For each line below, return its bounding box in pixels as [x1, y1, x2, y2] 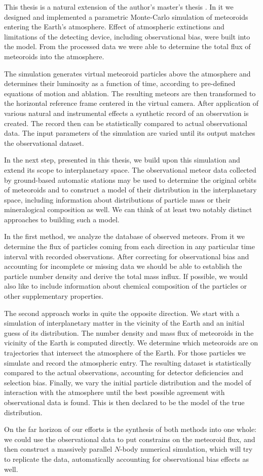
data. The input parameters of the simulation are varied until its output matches [4, 128, 255, 138]
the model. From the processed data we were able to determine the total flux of [4, 41, 251, 52]
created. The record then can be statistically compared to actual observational [4, 117, 247, 128]
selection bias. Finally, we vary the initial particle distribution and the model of [4, 377, 251, 387]
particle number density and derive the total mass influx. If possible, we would [4, 270, 248, 281]
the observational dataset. [4, 137, 84, 148]
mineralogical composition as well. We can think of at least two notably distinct [4, 204, 252, 215]
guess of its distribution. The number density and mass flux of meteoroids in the [4, 327, 254, 338]
